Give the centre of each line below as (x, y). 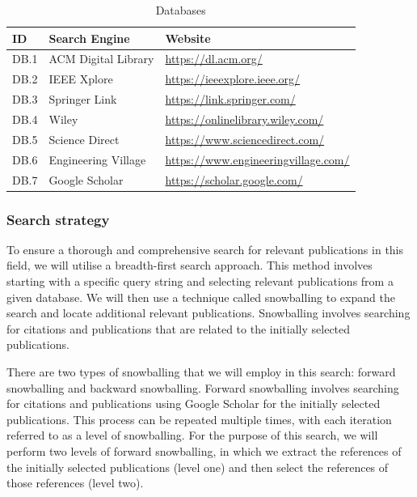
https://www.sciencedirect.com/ (245, 139)
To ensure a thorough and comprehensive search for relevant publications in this (205, 249)
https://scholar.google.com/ (234, 179)
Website (188, 38)
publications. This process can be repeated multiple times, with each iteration (199, 419)
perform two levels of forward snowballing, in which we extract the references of (204, 450)
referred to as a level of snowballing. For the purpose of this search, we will (192, 435)
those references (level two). (75, 483)
